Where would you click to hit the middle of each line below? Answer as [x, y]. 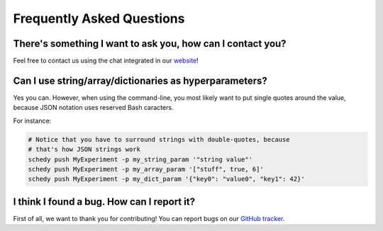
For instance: [32, 120]
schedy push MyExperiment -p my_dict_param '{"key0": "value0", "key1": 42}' [166, 179]
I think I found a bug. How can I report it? [104, 202]
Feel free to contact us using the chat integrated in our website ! [106, 61]
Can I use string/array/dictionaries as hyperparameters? [140, 80]
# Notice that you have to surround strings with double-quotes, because [159, 139]
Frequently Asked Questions [99, 18]
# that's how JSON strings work [84, 150]
